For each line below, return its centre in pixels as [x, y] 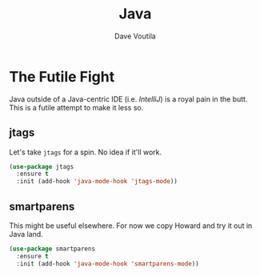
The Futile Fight [62, 76]
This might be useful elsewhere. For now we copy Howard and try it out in [131, 226]
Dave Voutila [135, 36]
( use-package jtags [42, 166]
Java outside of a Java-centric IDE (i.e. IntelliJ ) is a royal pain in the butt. [128, 99]
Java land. [26, 234]
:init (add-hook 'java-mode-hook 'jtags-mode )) [97, 182]
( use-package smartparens [52, 249]
